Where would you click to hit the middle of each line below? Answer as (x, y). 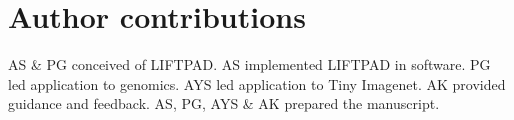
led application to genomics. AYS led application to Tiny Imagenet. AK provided (257, 83)
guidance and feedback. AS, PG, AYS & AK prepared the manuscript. (224, 103)
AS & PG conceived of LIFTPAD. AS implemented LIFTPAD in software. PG (249, 64)
